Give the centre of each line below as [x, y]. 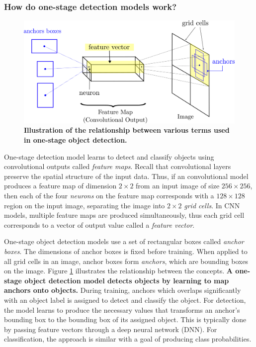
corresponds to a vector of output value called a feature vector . [99, 224]
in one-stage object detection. [76, 140]
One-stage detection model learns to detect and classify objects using [109, 156]
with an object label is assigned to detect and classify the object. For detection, [125, 300]
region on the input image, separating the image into [85, 205]
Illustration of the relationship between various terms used [127, 130]
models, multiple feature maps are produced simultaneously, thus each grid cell [124, 215]
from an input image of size [178, 186]
